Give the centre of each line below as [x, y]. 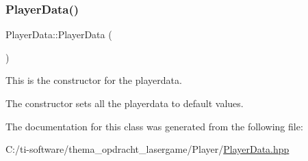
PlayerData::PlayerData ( [59, 34]
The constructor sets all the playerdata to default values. [125, 103]
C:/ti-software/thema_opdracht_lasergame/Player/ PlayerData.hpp [147, 149]
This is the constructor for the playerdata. [94, 80]
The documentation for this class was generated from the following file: [154, 126]
